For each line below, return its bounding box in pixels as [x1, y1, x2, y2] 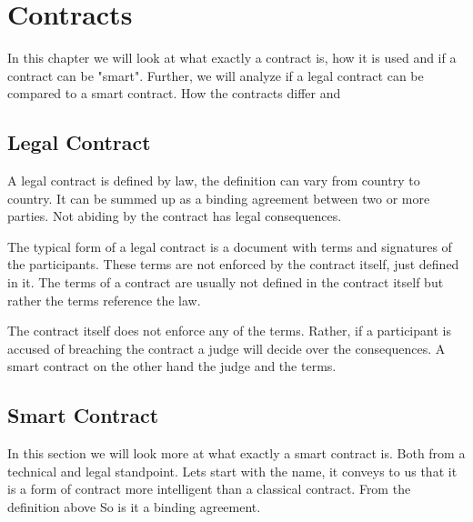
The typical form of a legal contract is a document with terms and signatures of [7, 236, 452, 256]
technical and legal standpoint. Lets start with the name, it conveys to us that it [7, 461, 458, 480]
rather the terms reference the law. [7, 290, 201, 309]
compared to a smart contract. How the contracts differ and [7, 84, 341, 103]
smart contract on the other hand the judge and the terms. [7, 356, 337, 376]
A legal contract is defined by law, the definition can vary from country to [7, 171, 420, 190]
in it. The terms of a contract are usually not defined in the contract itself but [7, 273, 444, 292]
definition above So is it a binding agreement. [7, 497, 261, 517]
